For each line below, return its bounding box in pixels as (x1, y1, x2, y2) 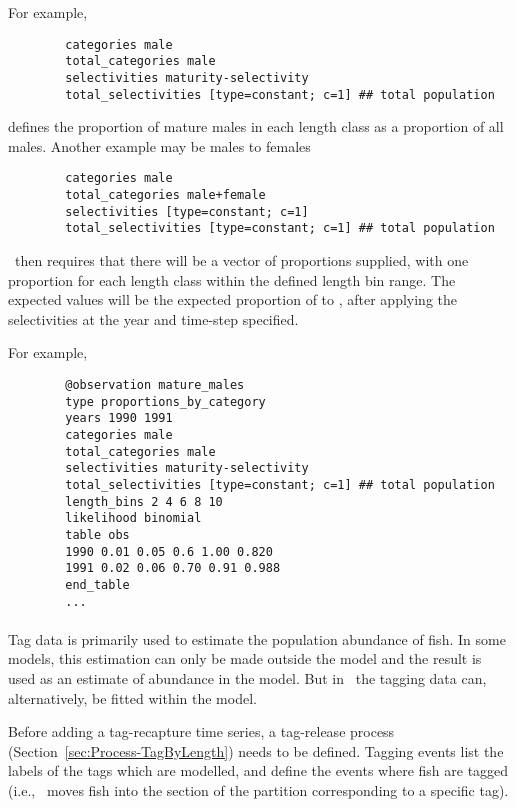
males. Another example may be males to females (8, 135, 311, 156)
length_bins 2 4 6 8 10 (65, 494, 223, 509)
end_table (65, 577, 130, 592)
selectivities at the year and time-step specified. (8, 308, 299, 329)
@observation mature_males (65, 378, 245, 392)
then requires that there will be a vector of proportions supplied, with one (14, 250, 469, 271)
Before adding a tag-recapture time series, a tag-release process (8, 721, 395, 742)
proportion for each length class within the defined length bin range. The (8, 269, 456, 290)
